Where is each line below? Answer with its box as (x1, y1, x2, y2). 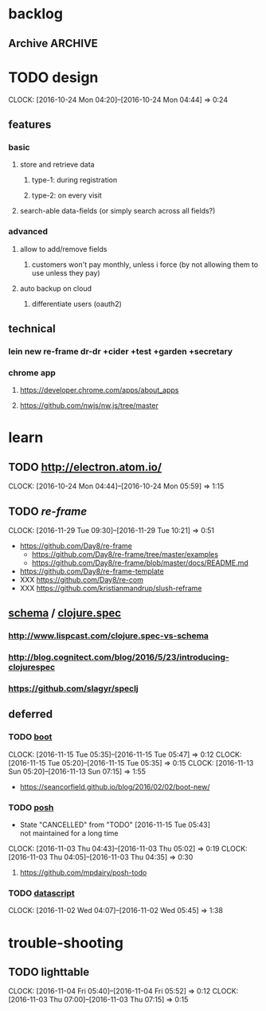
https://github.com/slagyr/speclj (8, 683, 139, 694)
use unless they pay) (31, 268, 101, 277)
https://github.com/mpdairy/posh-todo (19, 868, 147, 877)
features (8, 117, 52, 131)
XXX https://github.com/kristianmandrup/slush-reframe (19, 583, 202, 593)
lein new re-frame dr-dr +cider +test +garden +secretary (8, 346, 233, 357)
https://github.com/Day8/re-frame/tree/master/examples (31, 549, 219, 558)
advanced (8, 226, 48, 237)
